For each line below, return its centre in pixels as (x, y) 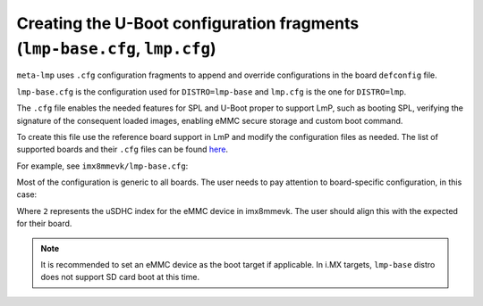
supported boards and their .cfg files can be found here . (122, 149)
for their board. (44, 224)
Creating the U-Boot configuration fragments (188, 23)
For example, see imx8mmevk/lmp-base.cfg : (102, 166)
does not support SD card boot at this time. (120, 277)
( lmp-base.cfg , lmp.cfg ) (116, 48)
